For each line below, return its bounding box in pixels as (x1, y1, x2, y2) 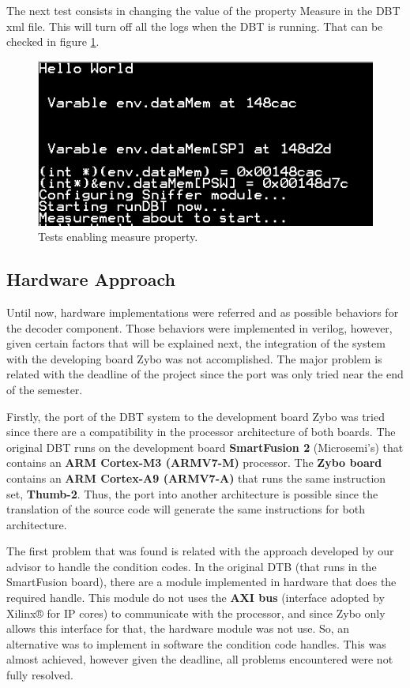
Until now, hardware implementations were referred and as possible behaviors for (6, 303, 399, 320)
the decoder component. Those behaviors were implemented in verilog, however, (6, 319, 393, 336)
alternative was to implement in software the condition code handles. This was (6, 635, 386, 652)
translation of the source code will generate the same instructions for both (6, 501, 366, 517)
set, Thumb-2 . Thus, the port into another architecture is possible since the (6, 485, 378, 502)
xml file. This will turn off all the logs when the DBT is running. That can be (6, 17, 383, 34)
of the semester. (6, 381, 83, 397)
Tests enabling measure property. (38, 228, 198, 245)
